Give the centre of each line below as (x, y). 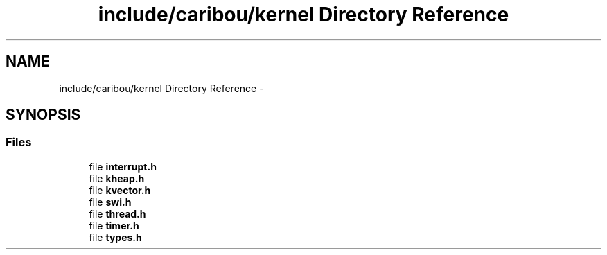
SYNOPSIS (43, 115)
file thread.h (117, 213)
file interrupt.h (123, 166)
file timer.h (114, 225)
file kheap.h (117, 178)
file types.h (115, 237)
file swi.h (110, 202)
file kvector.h (120, 190)
